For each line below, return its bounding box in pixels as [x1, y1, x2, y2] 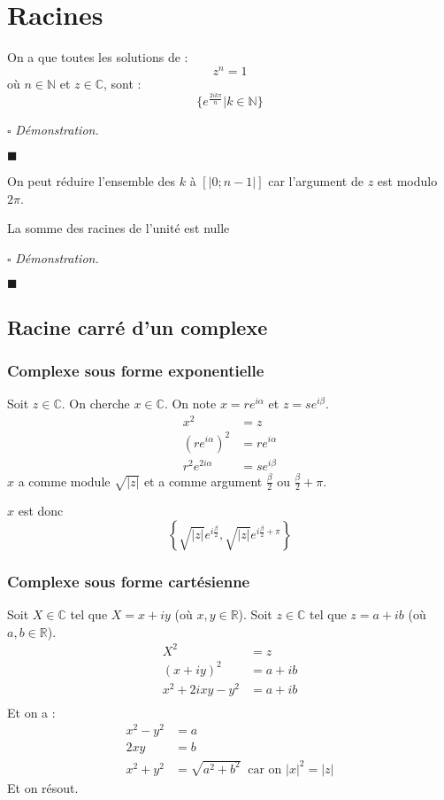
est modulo [377, 171, 438, 190]
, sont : [103, 74, 142, 92]
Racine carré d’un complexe [7, 313, 268, 340]
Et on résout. [7, 778, 79, 796]
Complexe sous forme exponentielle [7, 360, 264, 381]
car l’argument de [268, 171, 364, 190]
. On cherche [61, 394, 130, 413]
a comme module [18, 471, 111, 490]
